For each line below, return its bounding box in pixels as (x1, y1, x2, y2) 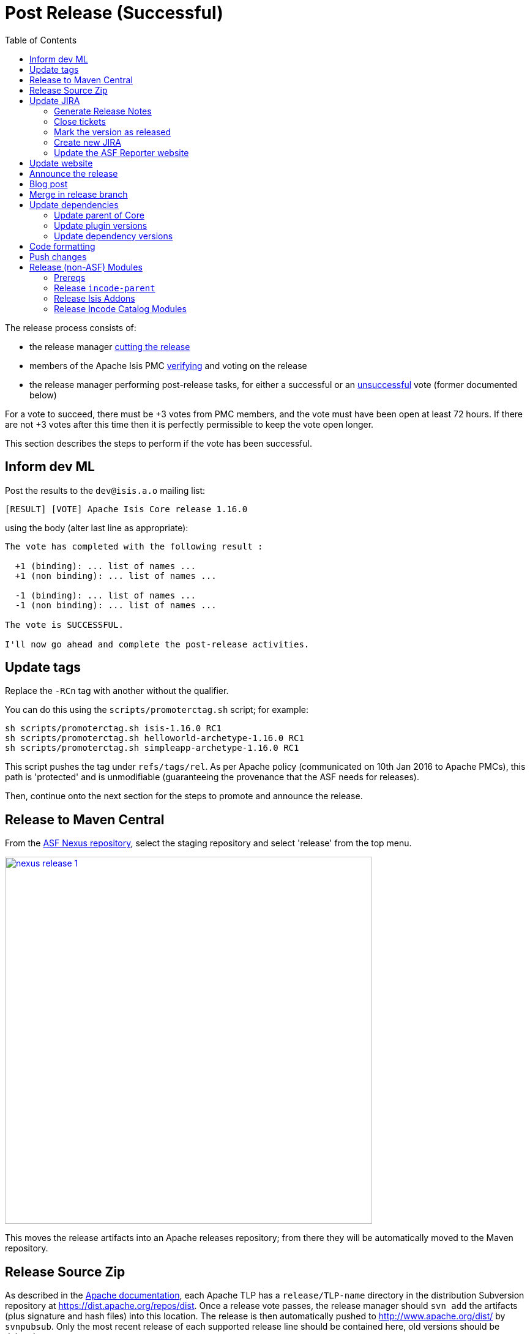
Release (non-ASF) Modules (29, 261, 143, 272)
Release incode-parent (54, 282, 155, 293)
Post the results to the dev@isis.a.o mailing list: (5, 485, 206, 496)
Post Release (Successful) (5, 2, 223, 23)
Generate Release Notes (54, 105, 152, 116)
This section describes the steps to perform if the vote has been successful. (5, 438, 312, 449)
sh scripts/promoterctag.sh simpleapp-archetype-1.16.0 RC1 (5, 743, 299, 753)
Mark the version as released (54, 126, 171, 137)
